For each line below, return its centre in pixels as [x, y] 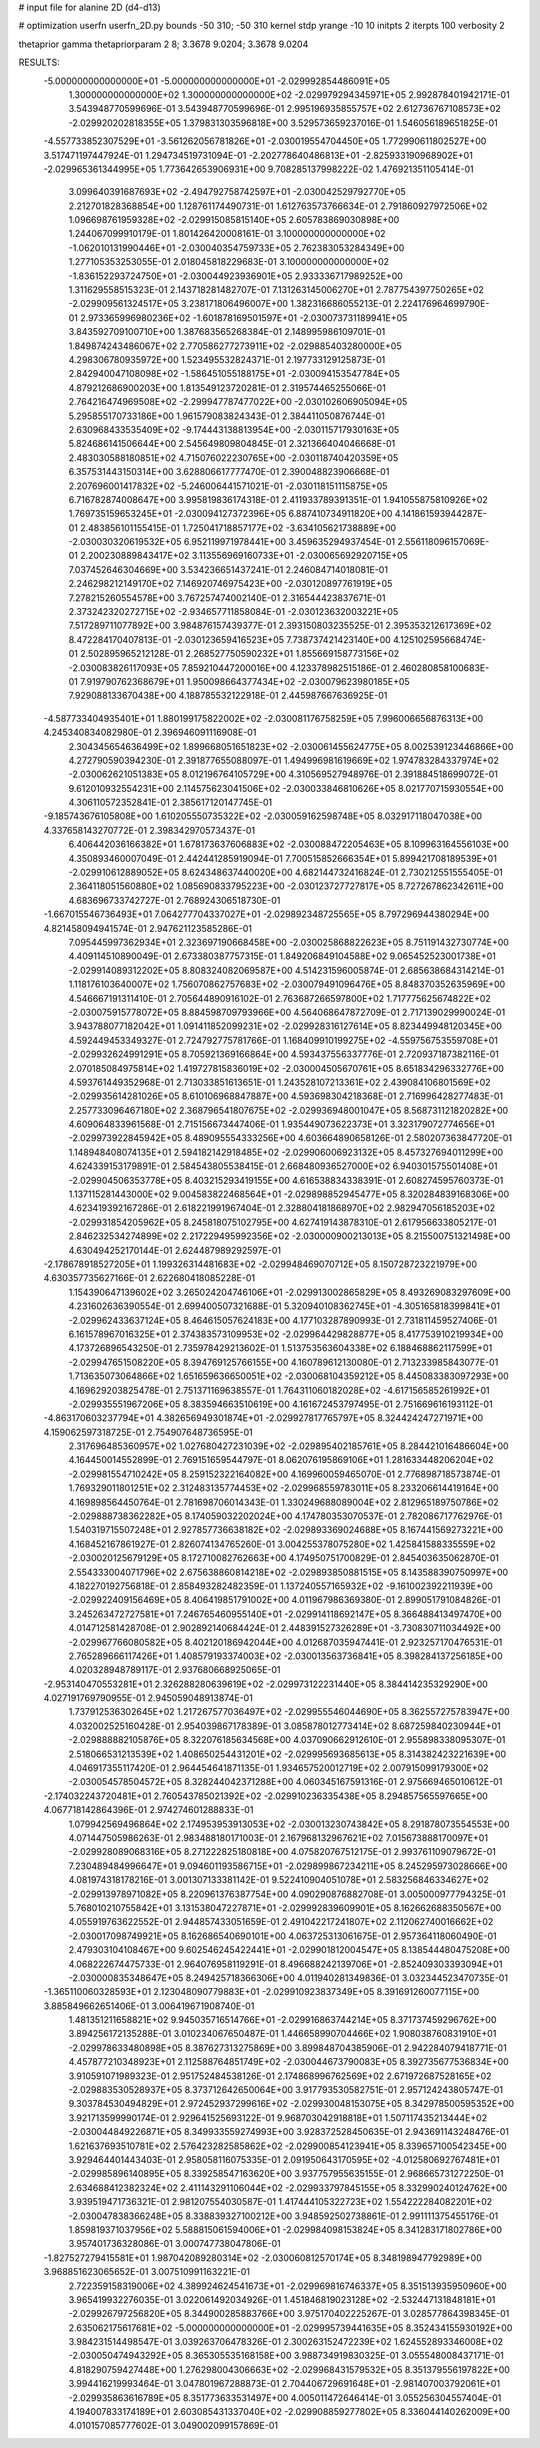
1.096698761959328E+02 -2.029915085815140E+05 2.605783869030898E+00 [234, 220]
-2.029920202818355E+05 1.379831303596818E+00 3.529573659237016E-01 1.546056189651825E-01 [283, 122]
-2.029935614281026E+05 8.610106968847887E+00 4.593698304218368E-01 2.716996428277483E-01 [286, 1096]
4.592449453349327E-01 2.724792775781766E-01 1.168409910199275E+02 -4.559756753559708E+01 [283, 1040]
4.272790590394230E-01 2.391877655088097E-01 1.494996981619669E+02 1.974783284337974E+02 [283, 760]
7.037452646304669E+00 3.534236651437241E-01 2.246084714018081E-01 [228, 569]
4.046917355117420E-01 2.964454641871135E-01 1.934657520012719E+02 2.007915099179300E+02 [278, 1768]
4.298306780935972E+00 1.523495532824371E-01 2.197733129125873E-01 [227, 359]
